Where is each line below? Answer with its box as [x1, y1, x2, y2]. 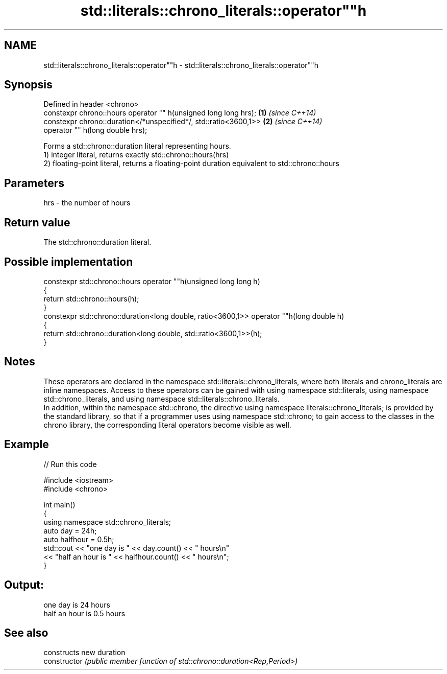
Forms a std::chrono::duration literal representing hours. [43, 142, 231, 151]
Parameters [4, 176, 64, 190]
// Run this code [43, 459, 97, 469]
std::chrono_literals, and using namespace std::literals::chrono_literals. [43, 394, 280, 403]
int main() [43, 500, 76, 509]
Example [4, 438, 49, 451]
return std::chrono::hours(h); [43, 294, 139, 303]
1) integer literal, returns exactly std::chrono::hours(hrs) [43, 150, 229, 159]
